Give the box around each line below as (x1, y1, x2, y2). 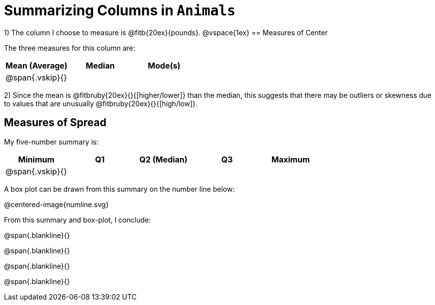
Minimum (18, 154, 55, 164)
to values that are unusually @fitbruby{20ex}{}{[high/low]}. (4, 99, 198, 108)
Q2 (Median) (139, 154, 187, 164)
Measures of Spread (4, 116, 106, 129)
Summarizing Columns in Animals (4, 2, 236, 19)
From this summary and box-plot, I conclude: (4, 215, 151, 224)
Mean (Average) (5, 60, 68, 71)
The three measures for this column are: (4, 43, 135, 52)
